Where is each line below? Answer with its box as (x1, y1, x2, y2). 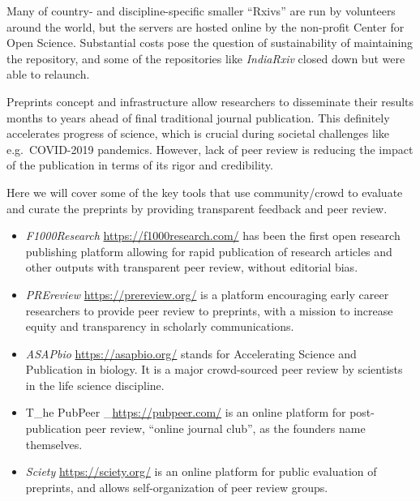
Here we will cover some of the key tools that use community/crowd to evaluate (6, 183, 403, 200)
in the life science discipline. (25, 376, 165, 393)
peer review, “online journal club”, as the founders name (84, 420, 366, 437)
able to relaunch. (6, 66, 90, 83)
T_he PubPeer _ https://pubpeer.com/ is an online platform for (25, 404, 346, 421)
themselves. (25, 435, 83, 452)
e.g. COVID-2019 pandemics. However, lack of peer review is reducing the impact (6, 140, 414, 157)
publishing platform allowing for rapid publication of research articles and (25, 242, 392, 259)
